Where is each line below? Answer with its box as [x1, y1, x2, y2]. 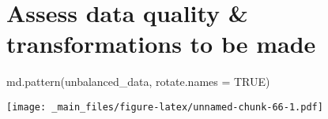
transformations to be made [6, 28, 316, 60]
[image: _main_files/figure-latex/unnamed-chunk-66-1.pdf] [6, 101, 323, 113]
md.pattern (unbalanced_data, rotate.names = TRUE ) [6, 73, 270, 90]
